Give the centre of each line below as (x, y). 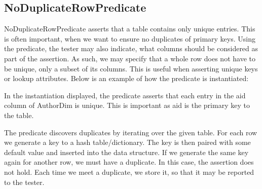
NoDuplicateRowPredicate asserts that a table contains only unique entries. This (130, 29)
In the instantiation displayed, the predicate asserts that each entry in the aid (125, 95)
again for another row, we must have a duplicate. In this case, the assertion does (129, 162)
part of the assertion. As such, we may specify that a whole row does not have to (130, 58)
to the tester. (24, 182)
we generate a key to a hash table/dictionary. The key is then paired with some (127, 142)
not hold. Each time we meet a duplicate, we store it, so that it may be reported (129, 172)
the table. (19, 115)
